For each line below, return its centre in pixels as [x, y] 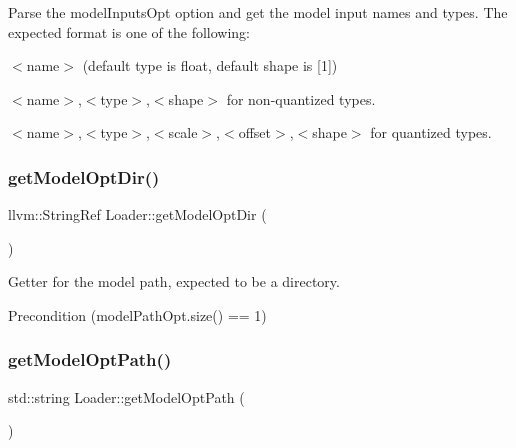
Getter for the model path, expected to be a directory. [174, 281]
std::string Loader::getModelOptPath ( [126, 396]
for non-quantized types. [301, 98]
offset [255, 132]
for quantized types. [431, 132]
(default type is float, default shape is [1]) [210, 65]
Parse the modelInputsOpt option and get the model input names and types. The [258, 12]
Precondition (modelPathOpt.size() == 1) [137, 314]
